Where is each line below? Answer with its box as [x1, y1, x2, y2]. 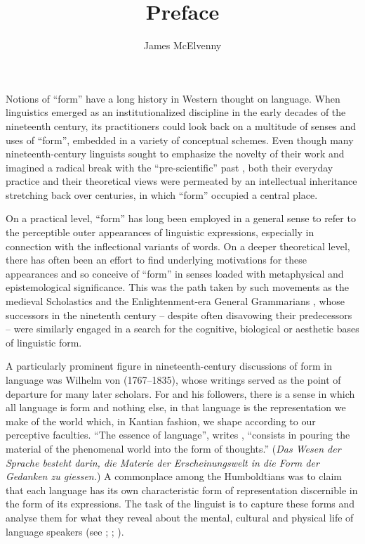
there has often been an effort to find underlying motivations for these [6, 252, 307, 267]
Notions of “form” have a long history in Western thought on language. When [6, 91, 340, 105]
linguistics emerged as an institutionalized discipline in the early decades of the [6, 105, 346, 119]
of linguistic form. [6, 335, 82, 349]
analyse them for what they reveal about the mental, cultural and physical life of [6, 510, 354, 524]
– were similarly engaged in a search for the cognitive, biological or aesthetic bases [6, 321, 359, 336]
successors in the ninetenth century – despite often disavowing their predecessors [6, 307, 352, 322]
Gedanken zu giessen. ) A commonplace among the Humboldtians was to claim [6, 469, 342, 484]
